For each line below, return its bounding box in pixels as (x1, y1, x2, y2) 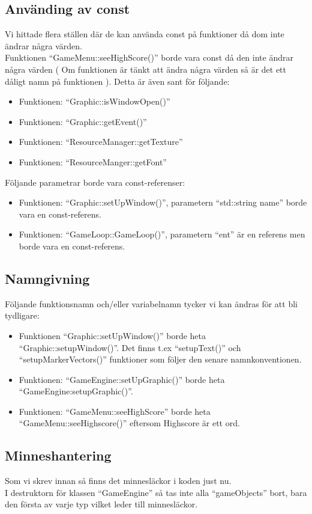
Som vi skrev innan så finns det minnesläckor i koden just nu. (5, 474, 232, 487)
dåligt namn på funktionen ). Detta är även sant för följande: (5, 75, 230, 87)
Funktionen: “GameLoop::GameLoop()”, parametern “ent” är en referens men (19, 228, 305, 240)
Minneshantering (5, 446, 112, 465)
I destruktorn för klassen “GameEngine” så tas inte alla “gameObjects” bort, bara (5, 486, 307, 498)
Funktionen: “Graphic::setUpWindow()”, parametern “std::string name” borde (19, 196, 307, 209)
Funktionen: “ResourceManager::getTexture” (19, 135, 183, 148)
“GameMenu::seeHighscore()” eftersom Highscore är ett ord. (19, 417, 240, 429)
